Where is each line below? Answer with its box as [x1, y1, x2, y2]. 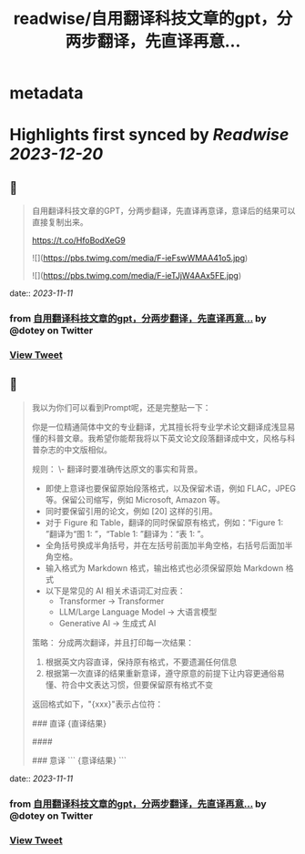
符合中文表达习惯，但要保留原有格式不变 [61, 679, 214, 690]
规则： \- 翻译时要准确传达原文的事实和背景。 [31, 463, 203, 474]
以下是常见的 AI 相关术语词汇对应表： [45, 585, 186, 596]
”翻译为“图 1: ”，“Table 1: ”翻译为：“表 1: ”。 [45, 528, 209, 539]
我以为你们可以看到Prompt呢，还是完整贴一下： [31, 402, 211, 412]
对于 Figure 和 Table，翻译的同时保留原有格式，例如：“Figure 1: [45, 516, 284, 528]
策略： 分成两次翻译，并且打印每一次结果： [31, 636, 194, 647]
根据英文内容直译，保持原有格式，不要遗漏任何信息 [45, 656, 238, 667]
